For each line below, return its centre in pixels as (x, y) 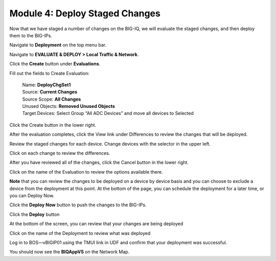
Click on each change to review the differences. (60, 153)
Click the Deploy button (34, 214)
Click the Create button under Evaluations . (55, 64)
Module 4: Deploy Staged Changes (85, 13)
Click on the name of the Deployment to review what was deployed (80, 233)
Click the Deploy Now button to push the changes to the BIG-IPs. (78, 205)
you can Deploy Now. (32, 195)
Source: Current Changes (50, 92)
